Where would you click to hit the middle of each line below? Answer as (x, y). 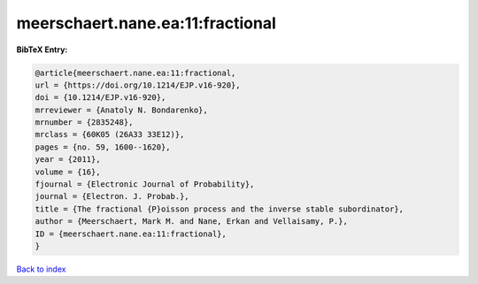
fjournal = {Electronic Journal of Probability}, (145, 184)
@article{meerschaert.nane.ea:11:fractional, (135, 73)
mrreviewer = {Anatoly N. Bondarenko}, (121, 110)
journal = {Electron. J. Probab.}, (112, 196)
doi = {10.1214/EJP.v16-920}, (100, 98)
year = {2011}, (68, 160)
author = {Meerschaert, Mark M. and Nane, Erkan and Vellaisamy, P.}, (192, 222)
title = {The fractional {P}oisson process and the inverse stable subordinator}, (220, 209)
